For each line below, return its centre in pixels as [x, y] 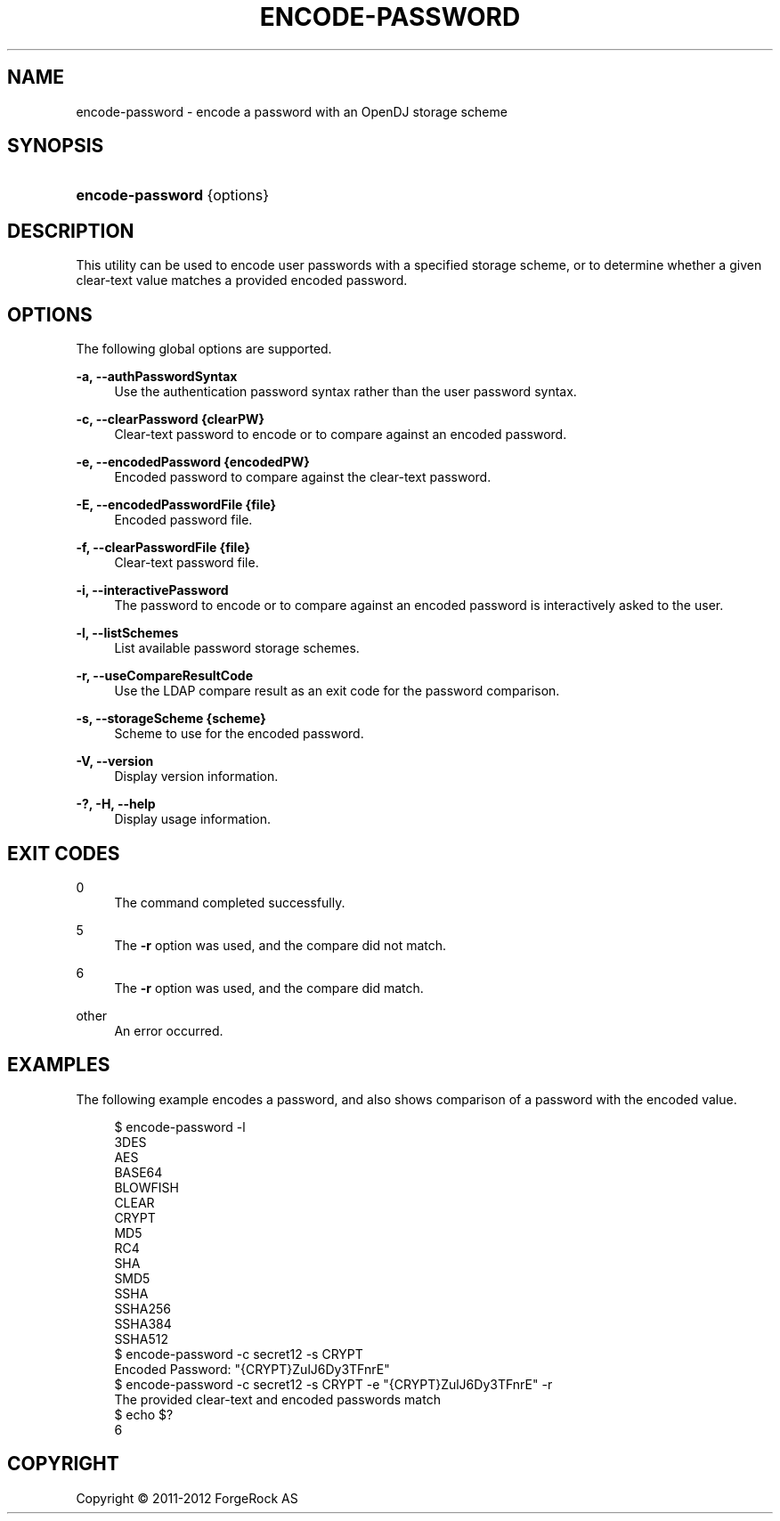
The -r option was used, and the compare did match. [269, 988]
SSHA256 [142, 1308]
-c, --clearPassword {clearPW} [171, 419]
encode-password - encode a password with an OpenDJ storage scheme [292, 111]
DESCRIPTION [71, 231]
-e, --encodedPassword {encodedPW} [193, 462]
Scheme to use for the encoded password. [239, 734]
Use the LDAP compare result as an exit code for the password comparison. [337, 691]
